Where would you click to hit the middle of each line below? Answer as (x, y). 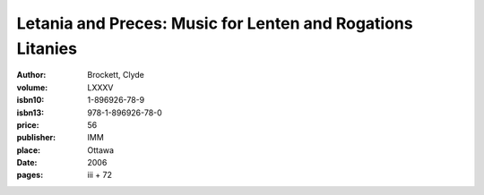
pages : (30, 175)
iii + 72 (99, 175)
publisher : (36, 138)
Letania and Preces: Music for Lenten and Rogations (215, 23)
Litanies (47, 48)
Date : (27, 163)
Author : (31, 75)
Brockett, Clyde (116, 75)
